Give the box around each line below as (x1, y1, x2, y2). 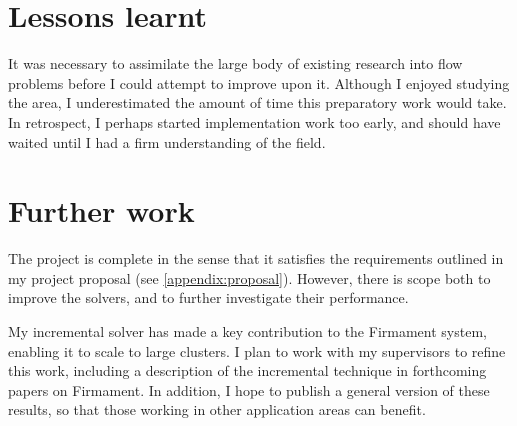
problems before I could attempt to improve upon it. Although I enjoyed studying (8, 72, 510, 93)
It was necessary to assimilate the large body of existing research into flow (8, 53, 463, 74)
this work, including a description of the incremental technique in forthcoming (8, 360, 487, 381)
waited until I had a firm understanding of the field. (8, 131, 326, 152)
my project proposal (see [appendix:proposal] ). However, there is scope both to (8, 267, 491, 288)
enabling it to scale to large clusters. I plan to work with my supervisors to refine (8, 340, 506, 361)
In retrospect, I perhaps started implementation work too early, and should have (8, 111, 501, 132)
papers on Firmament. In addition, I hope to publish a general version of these (8, 379, 490, 400)
